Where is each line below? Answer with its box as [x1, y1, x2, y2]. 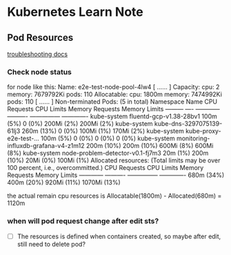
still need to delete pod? [17, 240, 86, 248]
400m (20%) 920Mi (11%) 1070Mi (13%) [7, 178, 121, 187]
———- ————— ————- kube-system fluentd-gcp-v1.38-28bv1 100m [7, 112, 217, 121]
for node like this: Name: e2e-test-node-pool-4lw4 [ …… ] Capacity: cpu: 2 [7, 83, 220, 91]
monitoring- [176, 134, 210, 142]
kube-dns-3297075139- [154, 120, 223, 128]
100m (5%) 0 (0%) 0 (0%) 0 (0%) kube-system [41, 134, 175, 142]
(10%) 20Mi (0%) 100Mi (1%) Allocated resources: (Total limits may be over [7, 156, 221, 164]
